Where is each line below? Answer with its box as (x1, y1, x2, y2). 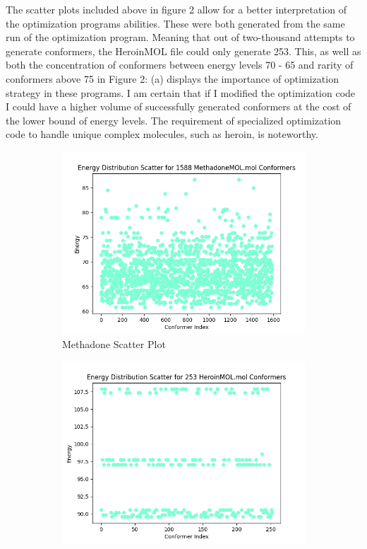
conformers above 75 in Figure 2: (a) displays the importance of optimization (6, 71, 339, 86)
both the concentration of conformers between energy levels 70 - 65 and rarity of (6, 57, 354, 72)
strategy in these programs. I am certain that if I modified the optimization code (6, 85, 356, 100)
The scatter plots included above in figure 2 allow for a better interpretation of (6, 2, 347, 16)
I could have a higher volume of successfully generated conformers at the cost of (6, 99, 351, 114)
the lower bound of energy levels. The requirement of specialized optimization (6, 112, 342, 127)
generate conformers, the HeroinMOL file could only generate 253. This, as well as (6, 43, 361, 58)
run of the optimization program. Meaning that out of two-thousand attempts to (6, 30, 355, 45)
